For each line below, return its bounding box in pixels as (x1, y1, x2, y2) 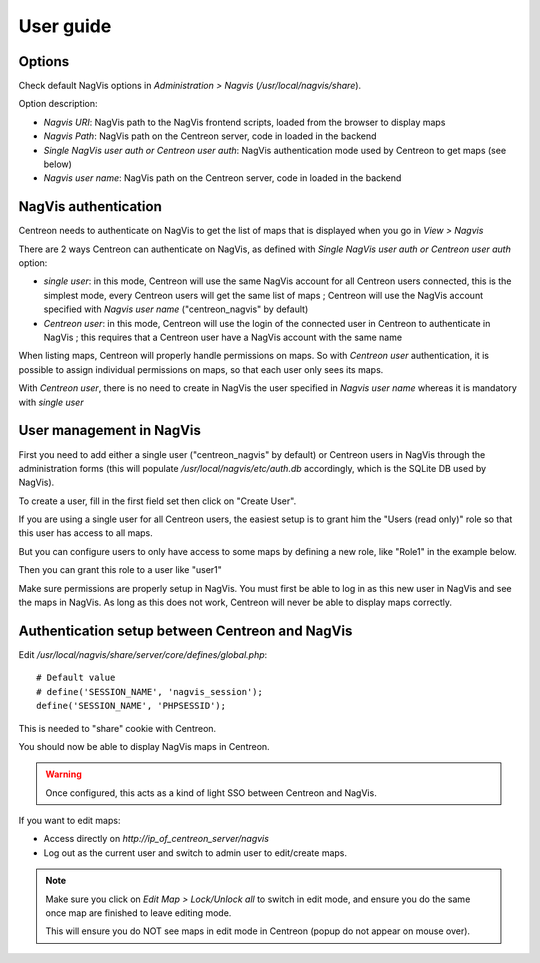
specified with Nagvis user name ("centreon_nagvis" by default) (43, 303, 309, 315)
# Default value (36, 672, 116, 684)
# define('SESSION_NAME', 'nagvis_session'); (36, 686, 264, 697)
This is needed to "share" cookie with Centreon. (18, 722, 217, 734)
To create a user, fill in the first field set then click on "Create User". (18, 495, 297, 507)
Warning (45, 768, 82, 780)
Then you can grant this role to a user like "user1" (18, 564, 222, 576)
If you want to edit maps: (18, 815, 121, 827)
